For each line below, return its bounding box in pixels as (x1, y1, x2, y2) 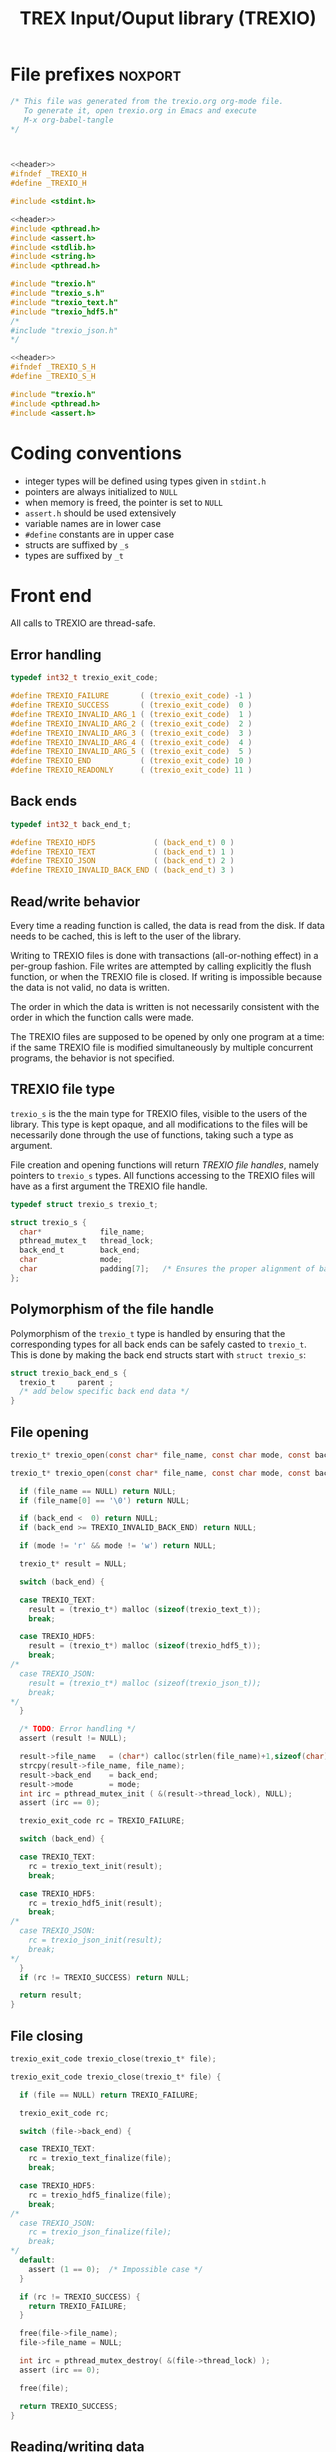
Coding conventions (10, 442, 182, 464)
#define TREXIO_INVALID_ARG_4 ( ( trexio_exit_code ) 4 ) (10, 737, 253, 747)
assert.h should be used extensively (24, 507, 177, 519)
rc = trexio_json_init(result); (28, 1935, 163, 1946)
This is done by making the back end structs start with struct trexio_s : (10, 1348, 307, 1361)
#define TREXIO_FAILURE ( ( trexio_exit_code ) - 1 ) (10, 691, 253, 701)
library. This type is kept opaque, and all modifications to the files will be (10, 1118, 308, 1130)
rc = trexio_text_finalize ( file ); (28, 2153, 172, 2164)
